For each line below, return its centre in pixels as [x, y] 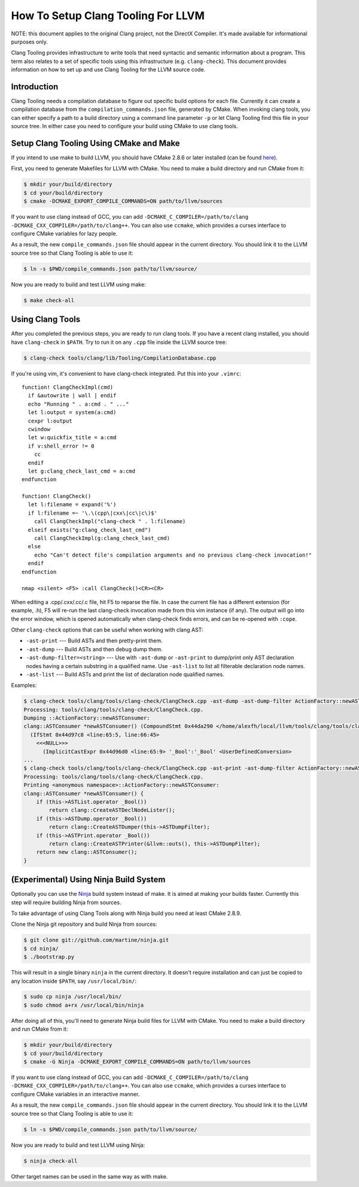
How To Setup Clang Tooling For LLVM [108, 16]
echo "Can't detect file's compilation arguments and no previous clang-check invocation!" [173, 555]
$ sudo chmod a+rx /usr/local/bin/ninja [83, 1005]
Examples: [24, 685]
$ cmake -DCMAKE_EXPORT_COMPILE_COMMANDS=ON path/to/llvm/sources [123, 201]
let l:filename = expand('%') [72, 505]
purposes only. [29, 41]
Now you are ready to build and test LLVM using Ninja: [78, 1145]
